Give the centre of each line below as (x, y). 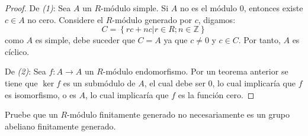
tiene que (21, 82)
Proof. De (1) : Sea (38, 8)
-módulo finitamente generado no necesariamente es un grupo (178, 114)
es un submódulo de (99, 82)
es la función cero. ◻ (216, 94)
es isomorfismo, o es (41, 94)
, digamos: (217, 19)
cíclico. (17, 51)
